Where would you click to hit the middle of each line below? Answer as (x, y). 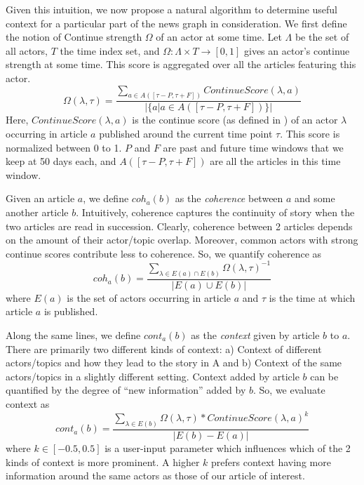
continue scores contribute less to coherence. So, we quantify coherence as (164, 253)
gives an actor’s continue (297, 50)
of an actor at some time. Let (219, 37)
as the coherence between (229, 198)
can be (324, 376)
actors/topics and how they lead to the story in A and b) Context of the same (174, 363)
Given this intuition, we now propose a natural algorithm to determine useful (172, 9)
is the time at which (312, 297)
